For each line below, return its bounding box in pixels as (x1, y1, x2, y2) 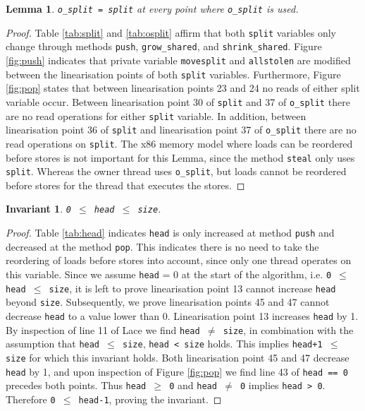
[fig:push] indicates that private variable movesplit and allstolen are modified (6, 52, 351, 67)
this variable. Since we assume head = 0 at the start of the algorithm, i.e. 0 (6, 266, 332, 281)
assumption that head (6, 336, 100, 351)
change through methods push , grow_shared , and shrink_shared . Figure (6, 39, 322, 54)
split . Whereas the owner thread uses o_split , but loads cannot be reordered (6, 164, 347, 179)
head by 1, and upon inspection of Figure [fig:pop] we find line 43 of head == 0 (6, 364, 348, 379)
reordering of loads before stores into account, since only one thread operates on (6, 253, 352, 268)
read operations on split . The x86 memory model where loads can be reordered (6, 136, 353, 150)
